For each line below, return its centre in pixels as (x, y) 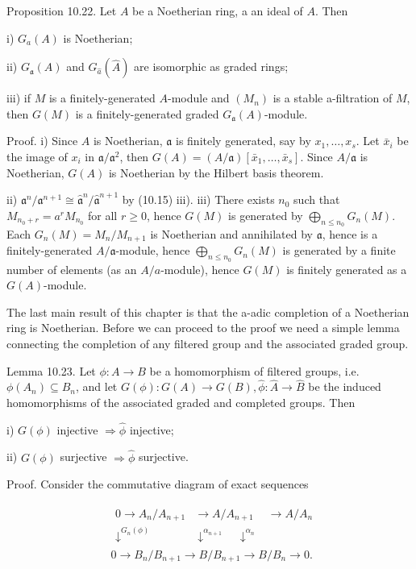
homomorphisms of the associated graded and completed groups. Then (181, 402)
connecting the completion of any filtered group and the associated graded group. (208, 343)
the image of (37, 156)
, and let (96, 386)
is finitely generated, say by (243, 141)
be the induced (345, 386)
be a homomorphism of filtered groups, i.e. (254, 370)
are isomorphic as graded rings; (211, 66)
